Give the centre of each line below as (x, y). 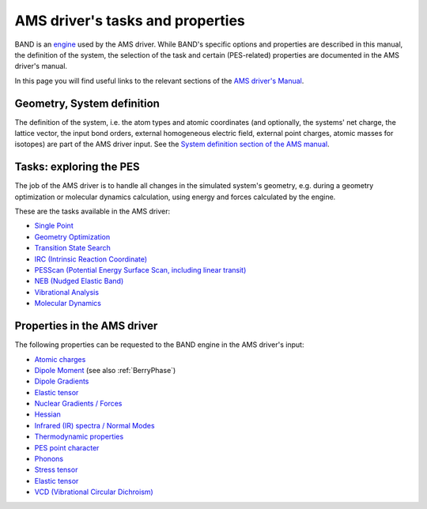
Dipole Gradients (62, 381)
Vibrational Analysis (66, 292)
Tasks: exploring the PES (77, 167)
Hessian (47, 414)
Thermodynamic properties (79, 437)
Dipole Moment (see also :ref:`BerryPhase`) (105, 370)
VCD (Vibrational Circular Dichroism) (94, 492)
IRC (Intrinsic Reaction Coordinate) (91, 259)
